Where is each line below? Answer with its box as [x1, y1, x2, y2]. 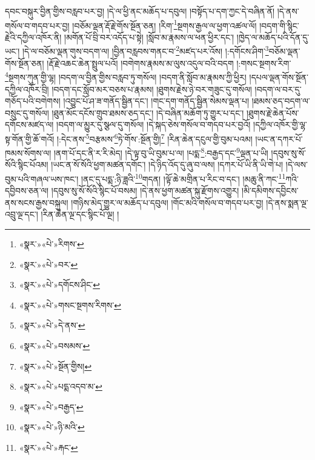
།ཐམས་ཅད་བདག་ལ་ [251, 95, 310, 107]
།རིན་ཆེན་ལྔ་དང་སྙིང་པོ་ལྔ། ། [41, 208, 119, 221]
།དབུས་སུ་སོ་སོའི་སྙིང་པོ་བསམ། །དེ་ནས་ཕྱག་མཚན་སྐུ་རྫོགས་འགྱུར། [51, 184, 239, 197]
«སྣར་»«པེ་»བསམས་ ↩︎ [19, 339, 90, 352]
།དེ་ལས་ [285, 158, 308, 171]
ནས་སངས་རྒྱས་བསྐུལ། [5, 196, 68, 208]
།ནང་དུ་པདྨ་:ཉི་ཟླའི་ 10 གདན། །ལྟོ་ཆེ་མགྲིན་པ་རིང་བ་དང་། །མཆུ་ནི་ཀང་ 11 [81, 171, 286, 185]
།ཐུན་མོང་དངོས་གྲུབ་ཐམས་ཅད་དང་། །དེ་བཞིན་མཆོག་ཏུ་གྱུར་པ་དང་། [51, 106, 244, 119]
